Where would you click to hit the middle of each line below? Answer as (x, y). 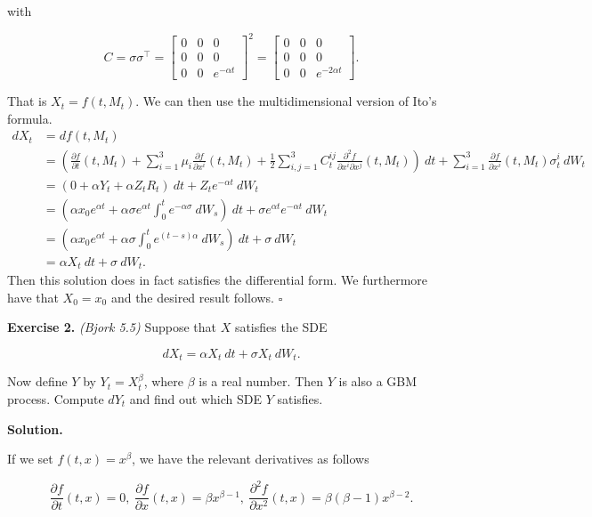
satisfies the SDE (281, 327)
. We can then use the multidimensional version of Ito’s (286, 101)
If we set (30, 459)
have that (33, 297)
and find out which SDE (195, 399)
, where (163, 381)
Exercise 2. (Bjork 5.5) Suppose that (112, 327)
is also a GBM (378, 381)
